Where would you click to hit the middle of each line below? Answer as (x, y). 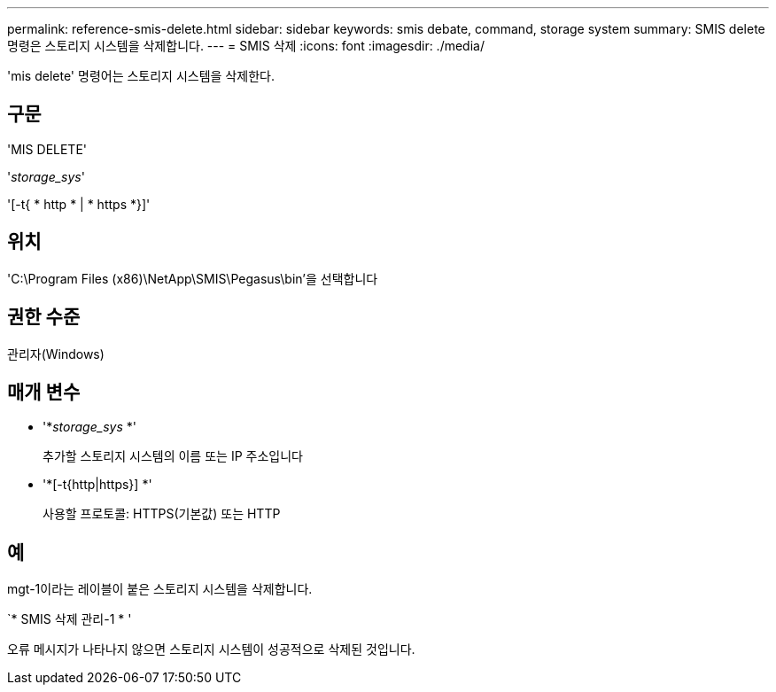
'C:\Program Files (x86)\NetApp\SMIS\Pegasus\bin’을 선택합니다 (193, 278)
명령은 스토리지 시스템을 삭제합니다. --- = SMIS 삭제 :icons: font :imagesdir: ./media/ (246, 46)
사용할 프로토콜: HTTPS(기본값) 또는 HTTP (162, 514)
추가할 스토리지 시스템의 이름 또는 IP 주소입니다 (173, 456)
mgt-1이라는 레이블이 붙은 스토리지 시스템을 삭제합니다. (160, 589)
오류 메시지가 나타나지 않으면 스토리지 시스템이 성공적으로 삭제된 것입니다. (211, 649)
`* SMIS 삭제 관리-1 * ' (70, 619)
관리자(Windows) (56, 354)
